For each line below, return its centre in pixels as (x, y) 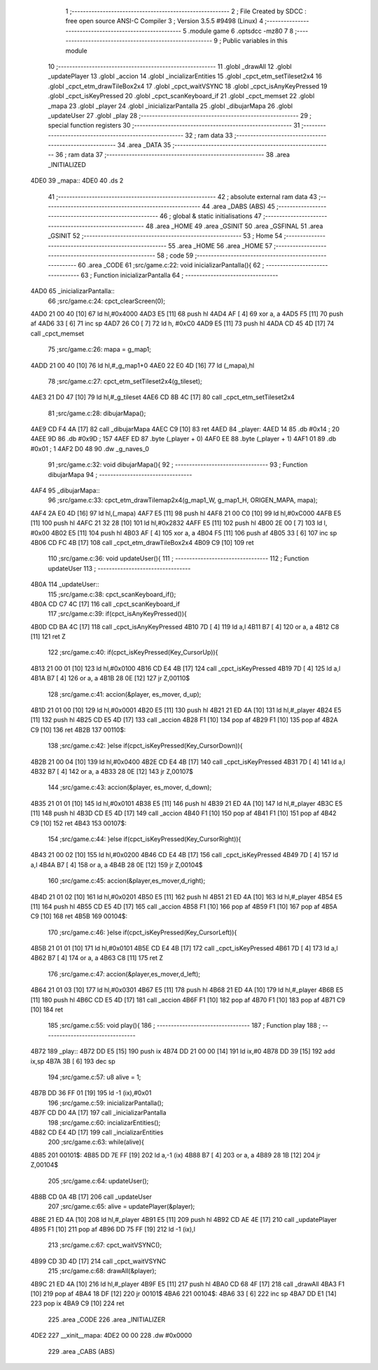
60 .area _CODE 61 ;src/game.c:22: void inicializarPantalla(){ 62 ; (171, 265)
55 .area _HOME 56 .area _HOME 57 (220, 246)
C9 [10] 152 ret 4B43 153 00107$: (78, 823)
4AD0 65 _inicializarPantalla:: (72, 291)
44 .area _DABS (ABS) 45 (239, 206)
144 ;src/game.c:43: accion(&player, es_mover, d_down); (130, 787)
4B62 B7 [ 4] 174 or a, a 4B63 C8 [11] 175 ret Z (97, 958)
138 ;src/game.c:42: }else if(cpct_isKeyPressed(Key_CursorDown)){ (145, 746)
